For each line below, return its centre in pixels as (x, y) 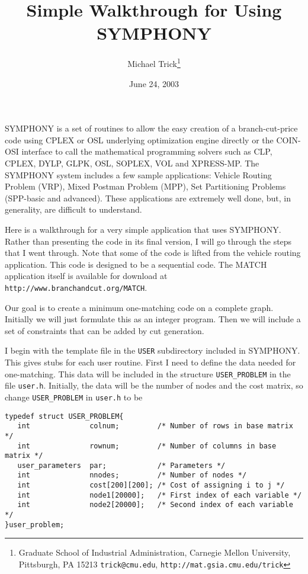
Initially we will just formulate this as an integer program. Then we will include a (153, 319)
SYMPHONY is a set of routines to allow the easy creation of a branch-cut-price (151, 128)
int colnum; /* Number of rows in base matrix (155, 426)
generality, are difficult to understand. (73, 209)
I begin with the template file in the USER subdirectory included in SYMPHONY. (153, 350)
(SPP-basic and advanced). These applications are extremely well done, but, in (148, 198)
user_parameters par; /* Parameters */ (121, 465)
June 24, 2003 (154, 83)
